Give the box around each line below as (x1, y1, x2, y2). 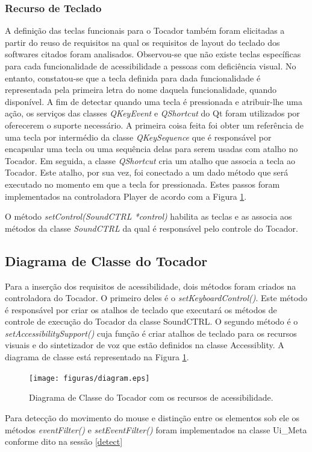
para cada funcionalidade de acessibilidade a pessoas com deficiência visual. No (5, 60, 296, 72)
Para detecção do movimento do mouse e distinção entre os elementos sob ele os (5, 411, 300, 424)
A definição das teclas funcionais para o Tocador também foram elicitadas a (5, 24, 285, 37)
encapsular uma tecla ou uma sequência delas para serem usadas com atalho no (5, 142, 298, 155)
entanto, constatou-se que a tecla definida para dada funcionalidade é (5, 71, 261, 84)
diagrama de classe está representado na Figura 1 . (5, 351, 189, 363)
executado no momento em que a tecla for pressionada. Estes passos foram (5, 177, 280, 190)
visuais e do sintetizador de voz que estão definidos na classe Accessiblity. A (5, 339, 284, 351)
